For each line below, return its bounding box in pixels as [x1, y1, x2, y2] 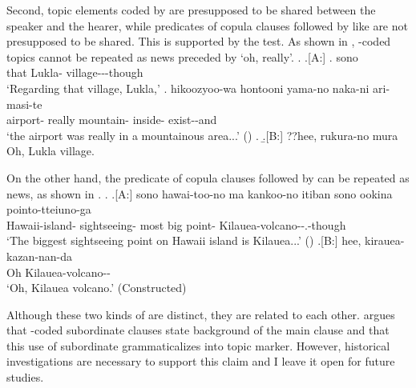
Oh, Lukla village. [6, 142, 95, 159]
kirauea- [365, 232, 405, 249]
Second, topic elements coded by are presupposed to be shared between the [6, 2, 376, 18]
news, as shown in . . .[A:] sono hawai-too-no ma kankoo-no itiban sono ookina [6, 185, 393, 202]
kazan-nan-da [6, 247, 73, 264]
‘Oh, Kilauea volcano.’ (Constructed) [6, 279, 187, 296]
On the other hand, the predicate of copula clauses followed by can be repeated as [6, 169, 410, 186]
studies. [6, 369, 44, 386]
